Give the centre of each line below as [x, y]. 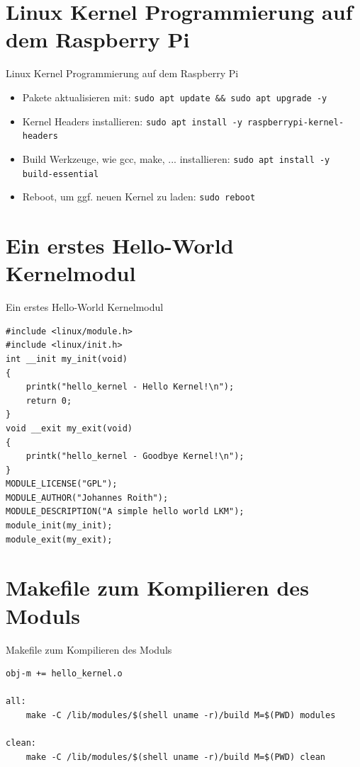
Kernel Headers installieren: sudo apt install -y [132, 121]
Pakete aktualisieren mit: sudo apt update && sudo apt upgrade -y [175, 97]
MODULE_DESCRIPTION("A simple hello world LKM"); [125, 512]
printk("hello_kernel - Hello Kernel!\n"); [130, 387]
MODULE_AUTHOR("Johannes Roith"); [87, 498]
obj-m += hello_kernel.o [64, 674]
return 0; [49, 400]
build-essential [61, 174]
